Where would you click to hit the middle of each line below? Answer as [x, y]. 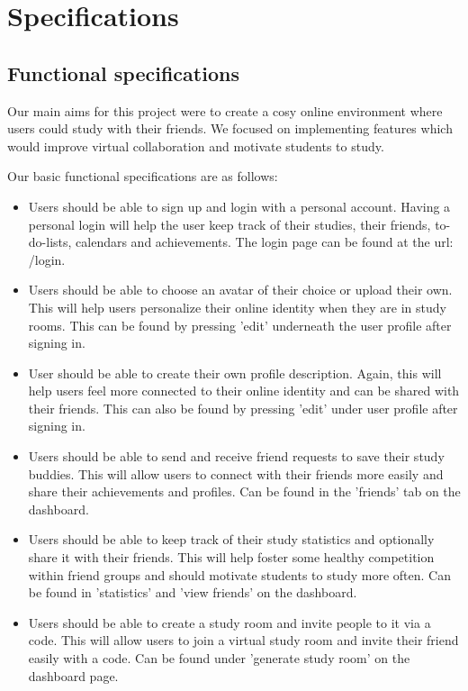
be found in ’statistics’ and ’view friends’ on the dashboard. [193, 592]
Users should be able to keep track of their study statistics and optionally [231, 539]
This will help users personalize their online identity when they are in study [237, 307]
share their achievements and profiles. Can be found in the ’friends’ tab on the [244, 491]
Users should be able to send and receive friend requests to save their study [236, 456]
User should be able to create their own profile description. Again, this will [235, 373]
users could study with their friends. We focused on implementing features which [230, 128]
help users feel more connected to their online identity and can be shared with [244, 391]
